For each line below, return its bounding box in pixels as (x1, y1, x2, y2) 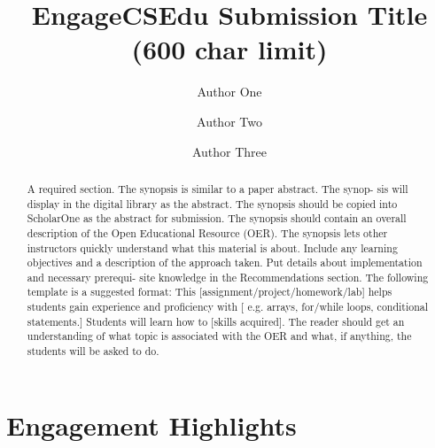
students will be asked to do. (27, 344, 159, 359)
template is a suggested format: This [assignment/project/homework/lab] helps (27, 284, 392, 299)
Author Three (191, 142, 268, 160)
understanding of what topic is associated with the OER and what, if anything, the (27, 328, 412, 344)
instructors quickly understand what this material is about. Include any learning (27, 240, 398, 255)
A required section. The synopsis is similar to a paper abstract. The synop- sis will (27, 181, 408, 196)
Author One (197, 82, 262, 101)
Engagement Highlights (6, 406, 297, 443)
